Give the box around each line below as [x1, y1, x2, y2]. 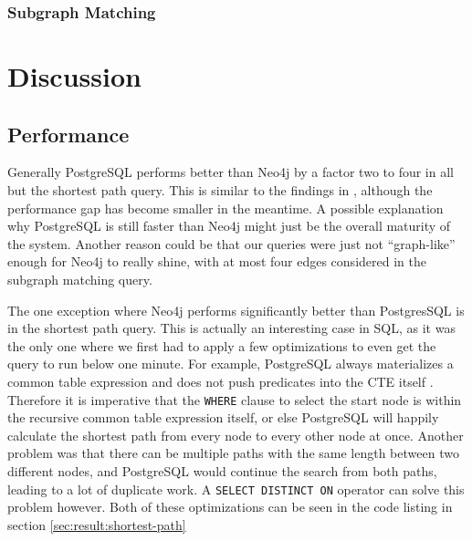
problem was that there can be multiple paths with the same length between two [7, 443, 459, 463]
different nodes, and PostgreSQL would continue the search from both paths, [7, 461, 437, 480]
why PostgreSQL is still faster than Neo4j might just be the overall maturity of [7, 216, 451, 235]
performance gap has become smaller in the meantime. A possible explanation [7, 198, 444, 217]
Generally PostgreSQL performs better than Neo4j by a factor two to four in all [7, 162, 454, 182]
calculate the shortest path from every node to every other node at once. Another [7, 425, 464, 444]
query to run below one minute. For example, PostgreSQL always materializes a [7, 354, 454, 373]
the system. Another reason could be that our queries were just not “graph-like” [7, 234, 456, 253]
